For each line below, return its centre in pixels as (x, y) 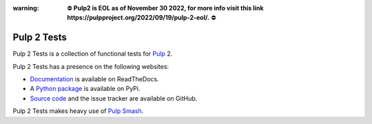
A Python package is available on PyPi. (85, 89)
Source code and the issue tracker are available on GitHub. (114, 98)
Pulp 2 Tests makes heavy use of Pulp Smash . (78, 111)
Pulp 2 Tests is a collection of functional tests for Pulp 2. (93, 54)
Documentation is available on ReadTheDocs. (94, 79)
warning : (26, 8)
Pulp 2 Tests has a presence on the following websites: (91, 66)
